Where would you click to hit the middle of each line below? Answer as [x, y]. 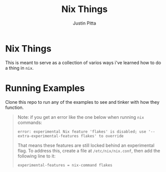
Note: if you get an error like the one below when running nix [81, 117]
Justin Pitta [85, 23]
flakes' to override [102, 136]
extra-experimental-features [48, 136]
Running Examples [45, 88]
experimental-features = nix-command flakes [65, 165]
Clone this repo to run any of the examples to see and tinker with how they [82, 102]
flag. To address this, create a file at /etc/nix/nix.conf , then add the [89, 150]
